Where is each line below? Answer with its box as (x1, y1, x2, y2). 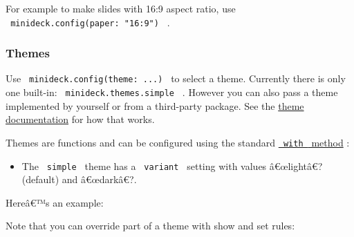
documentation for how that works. (6, 112, 155, 126)
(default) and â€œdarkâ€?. (21, 172, 137, 187)
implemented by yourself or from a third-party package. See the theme (6, 98, 304, 113)
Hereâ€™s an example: (6, 195, 104, 209)
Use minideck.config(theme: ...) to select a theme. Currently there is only (6, 71, 346, 86)
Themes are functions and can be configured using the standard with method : (6, 135, 350, 149)
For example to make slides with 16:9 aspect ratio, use (6, 1, 236, 15)
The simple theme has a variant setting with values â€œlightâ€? (21, 158, 323, 173)
